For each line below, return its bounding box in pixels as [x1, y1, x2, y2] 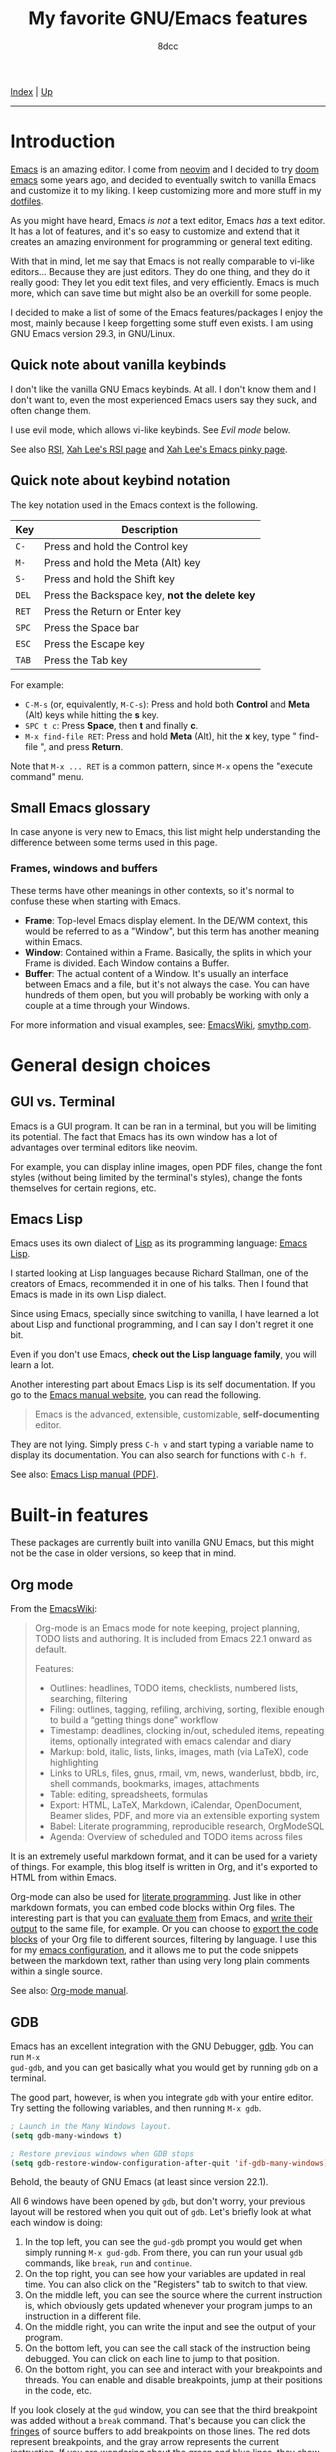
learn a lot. [10, 1359, 55, 1371]
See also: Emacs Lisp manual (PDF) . [10, 1468, 159, 1481]
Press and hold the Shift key [43, 572, 176, 586]
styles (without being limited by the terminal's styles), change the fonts [10, 1171, 303, 1183]
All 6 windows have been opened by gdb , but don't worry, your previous [10, 2195, 306, 2207]
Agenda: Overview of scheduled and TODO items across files [49, 1831, 303, 1843]
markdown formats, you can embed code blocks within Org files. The [10, 1902, 295, 1914]
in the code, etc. [24, 2385, 93, 2397]
